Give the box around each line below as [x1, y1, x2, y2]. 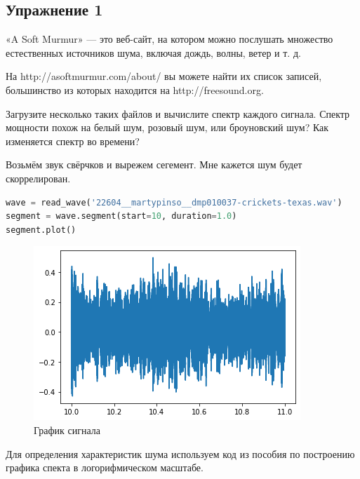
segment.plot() [6, 224, 76, 235]
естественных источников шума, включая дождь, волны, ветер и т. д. [6, 45, 301, 60]
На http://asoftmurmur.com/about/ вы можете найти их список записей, [6, 69, 322, 83]
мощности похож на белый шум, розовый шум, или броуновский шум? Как [6, 120, 329, 135]
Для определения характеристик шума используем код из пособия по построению [6, 446, 355, 461]
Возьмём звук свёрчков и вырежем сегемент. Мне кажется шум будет [6, 157, 302, 172]
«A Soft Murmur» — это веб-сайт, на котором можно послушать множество [6, 32, 333, 46]
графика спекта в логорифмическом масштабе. [6, 460, 204, 475]
